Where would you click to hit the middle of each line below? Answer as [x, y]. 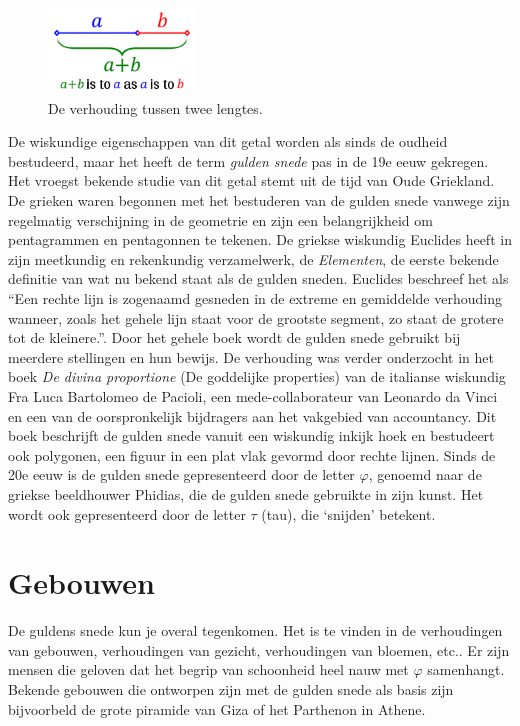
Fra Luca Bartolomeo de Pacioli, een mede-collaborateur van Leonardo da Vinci [253, 395]
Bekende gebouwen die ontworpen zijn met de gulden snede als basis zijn [231, 689]
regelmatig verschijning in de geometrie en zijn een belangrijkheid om [220, 219]
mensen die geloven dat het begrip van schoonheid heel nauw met [208, 669]
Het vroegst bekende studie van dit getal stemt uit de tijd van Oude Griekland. [251, 180]
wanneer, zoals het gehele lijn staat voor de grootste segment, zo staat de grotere [256, 317]
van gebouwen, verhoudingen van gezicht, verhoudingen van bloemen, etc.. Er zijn [259, 649]
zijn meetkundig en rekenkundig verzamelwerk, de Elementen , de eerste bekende [253, 258]
